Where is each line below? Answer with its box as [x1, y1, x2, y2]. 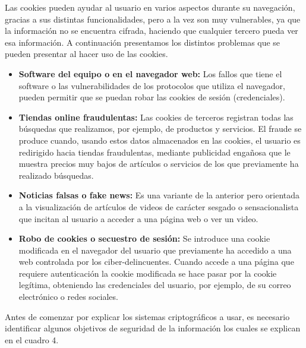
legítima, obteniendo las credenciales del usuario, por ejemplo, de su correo [18, 279, 291, 291]
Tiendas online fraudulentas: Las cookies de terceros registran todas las [18, 110, 294, 123]
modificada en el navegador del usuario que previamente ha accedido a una [18, 243, 292, 256]
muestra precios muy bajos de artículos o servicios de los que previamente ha [18, 157, 299, 170]
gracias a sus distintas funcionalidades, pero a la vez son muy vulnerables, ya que [5, 12, 301, 25]
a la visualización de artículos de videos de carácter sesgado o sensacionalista [18, 200, 299, 213]
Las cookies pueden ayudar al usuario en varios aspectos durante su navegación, [5, 1, 295, 13]
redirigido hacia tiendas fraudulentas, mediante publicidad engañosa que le [18, 145, 291, 158]
